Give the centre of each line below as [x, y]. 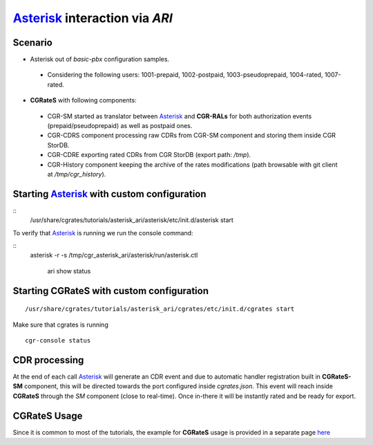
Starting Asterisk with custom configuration [109, 194]
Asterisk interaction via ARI [93, 18]
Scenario [33, 43]
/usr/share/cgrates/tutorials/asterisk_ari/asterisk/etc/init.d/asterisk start [132, 220]
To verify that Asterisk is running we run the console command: [103, 233]
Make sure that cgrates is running [60, 325]
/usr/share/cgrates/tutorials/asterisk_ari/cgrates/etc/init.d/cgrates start [160, 309]
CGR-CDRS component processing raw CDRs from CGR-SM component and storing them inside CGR [192, 136]
